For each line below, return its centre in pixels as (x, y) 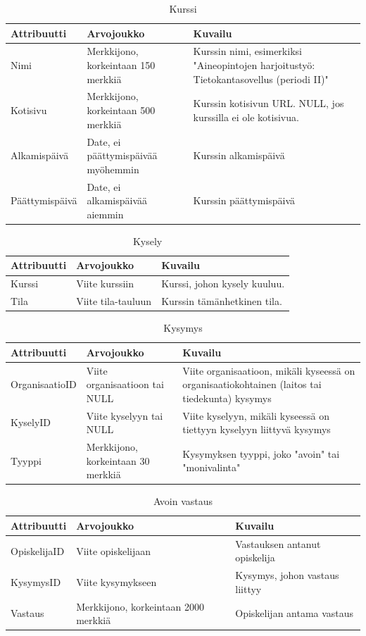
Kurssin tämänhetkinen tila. (222, 301)
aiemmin (105, 214)
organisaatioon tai (125, 384)
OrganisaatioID (44, 384)
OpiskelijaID (38, 550)
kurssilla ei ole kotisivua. (246, 117)
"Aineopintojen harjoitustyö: (254, 65)
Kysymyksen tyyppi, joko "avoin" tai (261, 453)
